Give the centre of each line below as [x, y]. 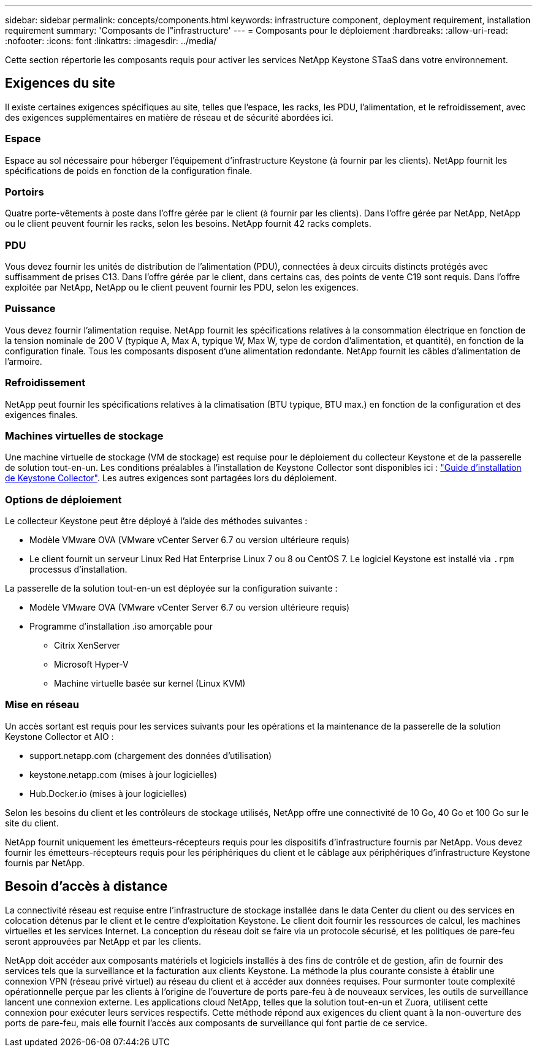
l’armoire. [24, 361]
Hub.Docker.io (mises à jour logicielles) [108, 793]
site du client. [32, 823]
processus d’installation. [78, 570]
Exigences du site [60, 83]
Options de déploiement [63, 499]
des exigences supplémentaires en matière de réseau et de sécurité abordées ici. [169, 117]
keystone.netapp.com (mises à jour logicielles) [123, 774]
